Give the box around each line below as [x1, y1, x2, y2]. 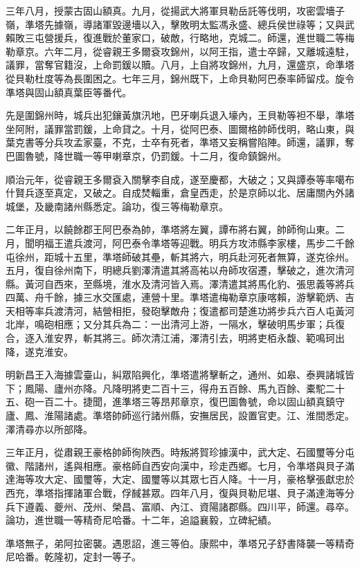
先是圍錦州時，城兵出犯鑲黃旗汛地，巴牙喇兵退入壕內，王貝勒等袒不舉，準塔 [6, 108, 354, 122]
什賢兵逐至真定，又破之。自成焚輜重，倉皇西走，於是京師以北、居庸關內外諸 [6, 185, 354, 200]
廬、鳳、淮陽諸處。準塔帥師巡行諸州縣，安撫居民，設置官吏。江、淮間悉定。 [6, 408, 354, 423]
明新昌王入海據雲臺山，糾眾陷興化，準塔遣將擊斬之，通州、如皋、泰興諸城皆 [6, 367, 354, 382]
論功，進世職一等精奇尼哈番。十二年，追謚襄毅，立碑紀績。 [6, 513, 277, 527]
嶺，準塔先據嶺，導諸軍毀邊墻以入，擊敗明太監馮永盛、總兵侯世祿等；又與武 [6, 17, 354, 31]
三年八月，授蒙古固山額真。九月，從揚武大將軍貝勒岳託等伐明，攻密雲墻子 [6, 3, 345, 17]
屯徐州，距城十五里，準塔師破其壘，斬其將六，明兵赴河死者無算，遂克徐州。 [6, 249, 354, 264]
